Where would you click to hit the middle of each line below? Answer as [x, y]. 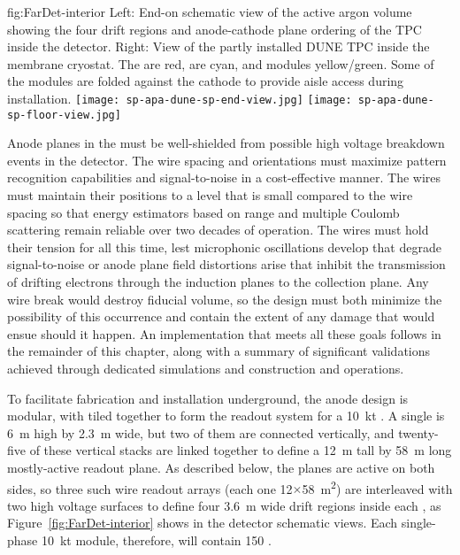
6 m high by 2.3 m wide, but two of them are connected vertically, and [201, 432]
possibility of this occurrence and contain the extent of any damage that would [221, 316]
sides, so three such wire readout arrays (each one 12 [150, 488]
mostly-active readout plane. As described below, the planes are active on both [221, 467]
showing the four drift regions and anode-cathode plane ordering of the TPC [215, 29]
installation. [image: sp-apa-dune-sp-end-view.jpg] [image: [180, 98]
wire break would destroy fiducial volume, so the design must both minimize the [225, 299]
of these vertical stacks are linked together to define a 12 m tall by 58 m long [241, 450]
